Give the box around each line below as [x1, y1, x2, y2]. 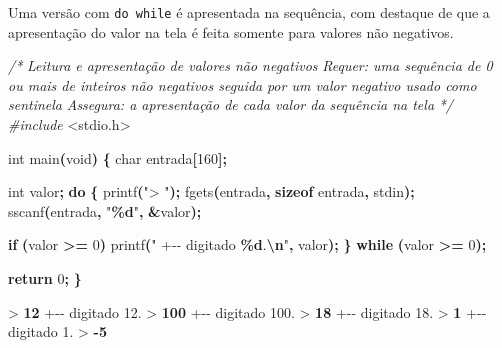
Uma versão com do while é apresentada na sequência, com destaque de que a [8, 2, 490, 22]
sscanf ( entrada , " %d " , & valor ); [8, 200, 202, 221]
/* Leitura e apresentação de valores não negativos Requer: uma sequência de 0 [8, 55, 493, 76]
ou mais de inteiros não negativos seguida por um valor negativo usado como [8, 74, 477, 95]
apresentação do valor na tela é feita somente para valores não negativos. [8, 21, 454, 42]
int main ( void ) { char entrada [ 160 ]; [8, 147, 227, 168]
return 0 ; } [8, 268, 82, 288]
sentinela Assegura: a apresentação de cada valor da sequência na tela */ [8, 94, 454, 115]
